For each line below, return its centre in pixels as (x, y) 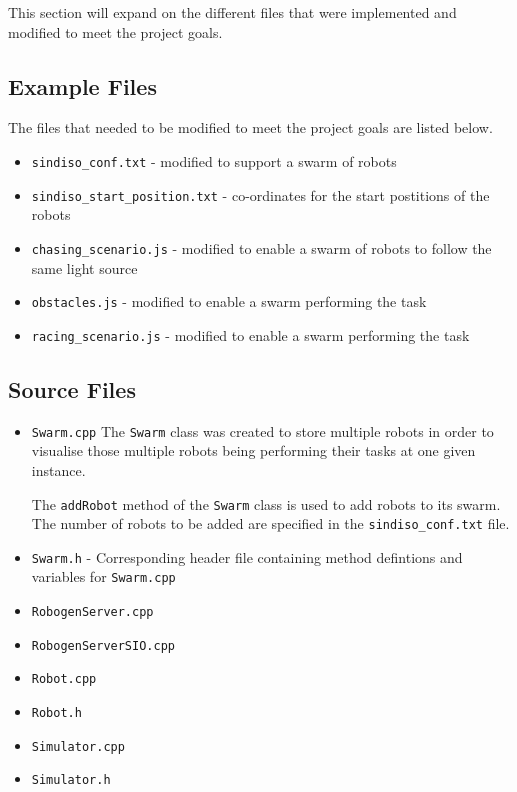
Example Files (82, 85)
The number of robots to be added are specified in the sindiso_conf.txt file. (270, 523)
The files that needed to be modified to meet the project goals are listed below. (250, 127)
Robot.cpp (64, 679)
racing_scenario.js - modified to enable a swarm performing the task (250, 334)
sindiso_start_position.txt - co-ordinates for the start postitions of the (260, 194)
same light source (84, 267)
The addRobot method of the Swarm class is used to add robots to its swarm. (266, 503)
